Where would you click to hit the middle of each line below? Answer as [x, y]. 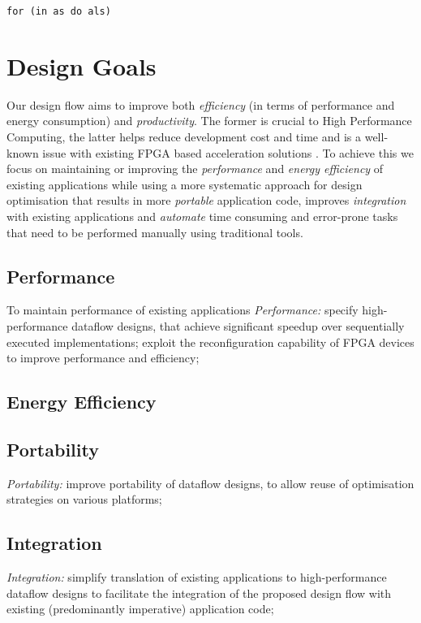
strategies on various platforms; [84, 499]
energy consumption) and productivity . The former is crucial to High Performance [209, 121]
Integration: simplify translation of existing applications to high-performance [197, 577]
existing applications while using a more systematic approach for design [185, 184]
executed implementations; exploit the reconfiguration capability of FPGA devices [210, 342]
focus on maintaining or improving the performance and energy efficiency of [195, 169]
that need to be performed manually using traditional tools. [155, 232]
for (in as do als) [59, 11]
